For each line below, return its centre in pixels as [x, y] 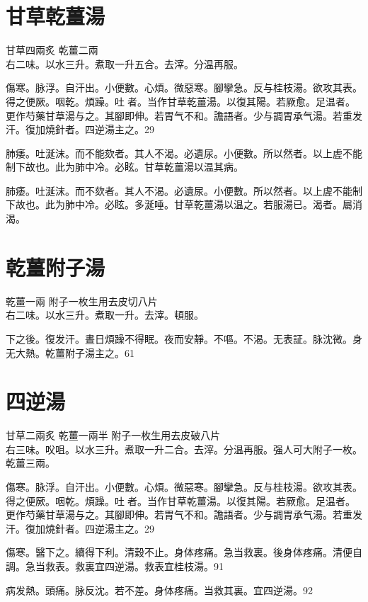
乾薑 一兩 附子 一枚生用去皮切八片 [82, 301]
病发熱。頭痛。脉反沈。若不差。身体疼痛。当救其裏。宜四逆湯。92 [159, 590]
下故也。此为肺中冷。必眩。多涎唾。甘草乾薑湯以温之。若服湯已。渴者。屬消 [184, 204]
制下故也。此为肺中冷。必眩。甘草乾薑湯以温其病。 [125, 167]
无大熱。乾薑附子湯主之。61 [70, 352]
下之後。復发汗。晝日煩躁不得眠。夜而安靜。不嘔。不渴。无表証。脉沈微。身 [184, 338]
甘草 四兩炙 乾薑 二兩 [52, 50]
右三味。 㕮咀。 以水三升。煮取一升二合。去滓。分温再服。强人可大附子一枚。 [184, 449]
